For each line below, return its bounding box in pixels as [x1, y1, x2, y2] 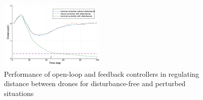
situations [4, 88, 34, 99]
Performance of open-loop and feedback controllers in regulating [4, 68, 200, 79]
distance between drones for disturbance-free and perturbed [4, 78, 186, 89]
